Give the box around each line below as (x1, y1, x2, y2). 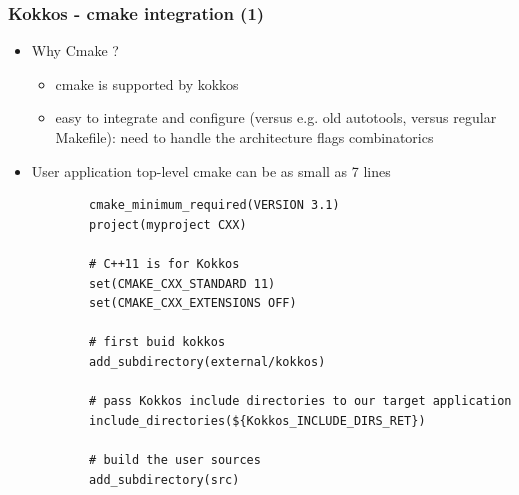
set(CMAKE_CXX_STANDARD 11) (89, 276, 276, 291)
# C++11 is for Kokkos (89, 256, 240, 271)
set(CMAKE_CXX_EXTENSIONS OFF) (89, 296, 297, 311)
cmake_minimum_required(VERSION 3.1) (89, 198, 340, 213)
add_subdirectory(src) (89, 472, 240, 487)
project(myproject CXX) (89, 217, 247, 232)
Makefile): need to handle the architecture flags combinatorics (55, 127, 434, 147)
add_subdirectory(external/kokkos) (89, 354, 326, 369)
